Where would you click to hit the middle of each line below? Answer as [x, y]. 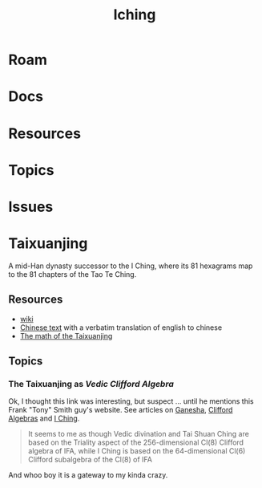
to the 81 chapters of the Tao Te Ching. [73, 274]
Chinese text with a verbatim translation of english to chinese [121, 327]
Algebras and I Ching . [44, 418]
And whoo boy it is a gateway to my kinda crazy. [88, 475]
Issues [31, 207]
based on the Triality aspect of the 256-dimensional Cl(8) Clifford [136, 442]
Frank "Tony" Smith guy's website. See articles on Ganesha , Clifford [121, 410]
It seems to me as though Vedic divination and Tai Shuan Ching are [139, 434]
